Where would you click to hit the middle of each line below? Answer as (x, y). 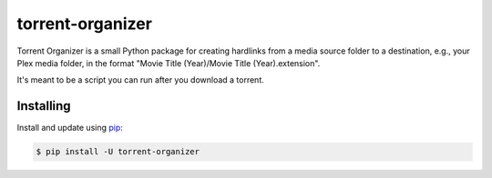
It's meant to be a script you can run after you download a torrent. (140, 80)
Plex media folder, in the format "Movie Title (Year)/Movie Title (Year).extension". (169, 63)
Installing (44, 106)
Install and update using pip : (70, 128)
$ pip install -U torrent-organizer (118, 152)
